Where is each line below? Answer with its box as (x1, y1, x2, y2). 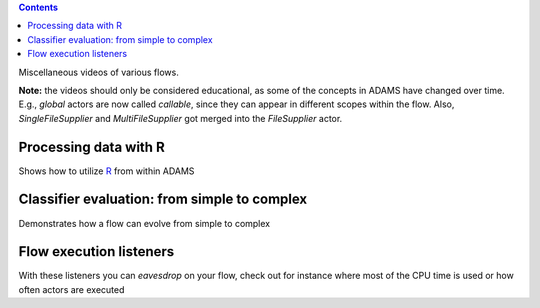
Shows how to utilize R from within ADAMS (18, 165, 195, 177)
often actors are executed (18, 283, 125, 295)
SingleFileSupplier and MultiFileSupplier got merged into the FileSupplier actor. (18, 112, 343, 124)
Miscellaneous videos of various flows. (18, 66, 179, 78)
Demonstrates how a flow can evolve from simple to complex (18, 217, 270, 229)
